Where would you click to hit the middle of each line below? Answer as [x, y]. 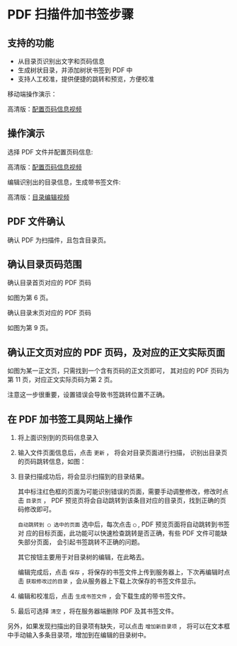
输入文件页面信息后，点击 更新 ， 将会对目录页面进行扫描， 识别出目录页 [122, 453]
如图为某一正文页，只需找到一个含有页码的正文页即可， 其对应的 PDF [108, 371]
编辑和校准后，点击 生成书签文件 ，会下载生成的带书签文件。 [103, 596]
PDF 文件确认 [36, 221]
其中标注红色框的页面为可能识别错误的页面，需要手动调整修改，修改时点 [123, 492]
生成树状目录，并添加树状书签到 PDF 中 [75, 70]
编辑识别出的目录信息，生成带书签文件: [64, 182]
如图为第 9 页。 [30, 328]
